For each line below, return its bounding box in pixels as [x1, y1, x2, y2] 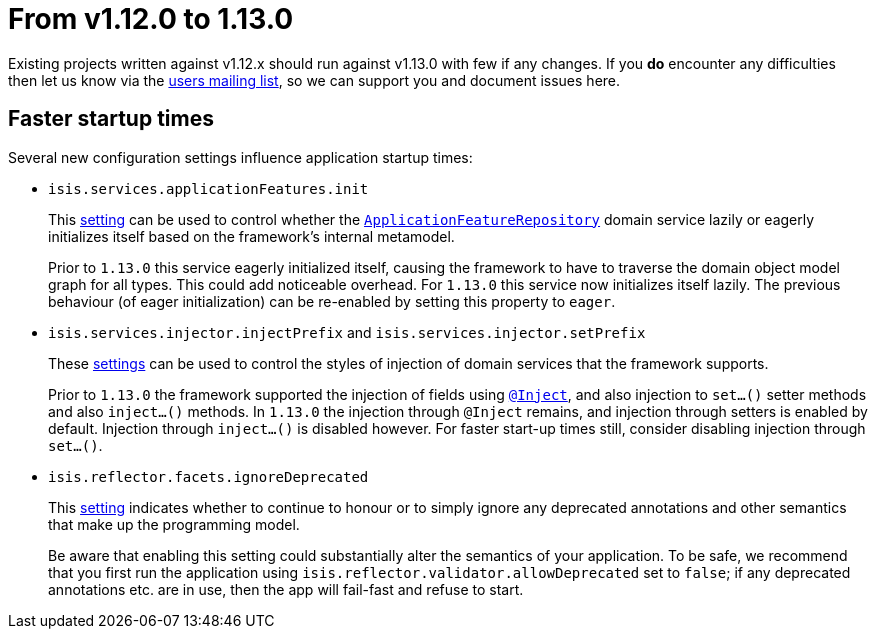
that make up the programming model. [48, 515, 300, 533]
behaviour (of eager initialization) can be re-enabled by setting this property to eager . [48, 292, 616, 310]
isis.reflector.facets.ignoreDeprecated [48, 468, 369, 485]
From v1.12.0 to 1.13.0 [8, 2, 294, 36]
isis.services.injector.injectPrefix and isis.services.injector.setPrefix [48, 323, 646, 341]
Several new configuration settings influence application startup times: [8, 148, 473, 166]
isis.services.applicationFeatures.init [48, 180, 369, 197]
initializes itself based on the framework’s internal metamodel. [48, 227, 455, 245]
